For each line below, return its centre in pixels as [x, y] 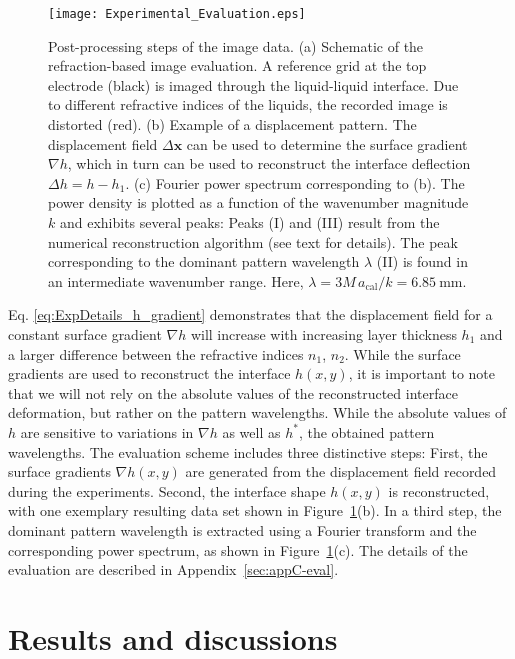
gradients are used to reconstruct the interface [149, 373]
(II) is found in [422, 261]
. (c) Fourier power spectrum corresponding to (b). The [295, 182]
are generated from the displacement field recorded [341, 471]
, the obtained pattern [366, 431]
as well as [251, 431]
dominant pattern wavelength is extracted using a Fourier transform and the [242, 529]
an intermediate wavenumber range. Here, [176, 280]
